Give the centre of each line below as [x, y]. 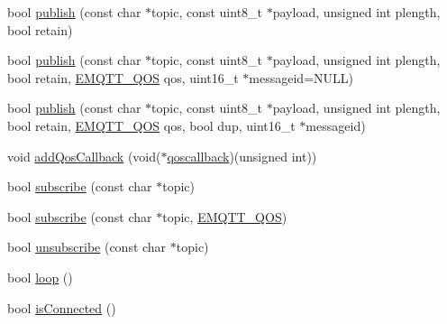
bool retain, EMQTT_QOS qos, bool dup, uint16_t [151, 125]
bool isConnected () [62, 307]
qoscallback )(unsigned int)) [242, 156]
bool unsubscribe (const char [87, 247]
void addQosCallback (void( [84, 156]
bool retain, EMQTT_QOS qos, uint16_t [123, 77]
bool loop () [40, 277]
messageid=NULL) [301, 77]
